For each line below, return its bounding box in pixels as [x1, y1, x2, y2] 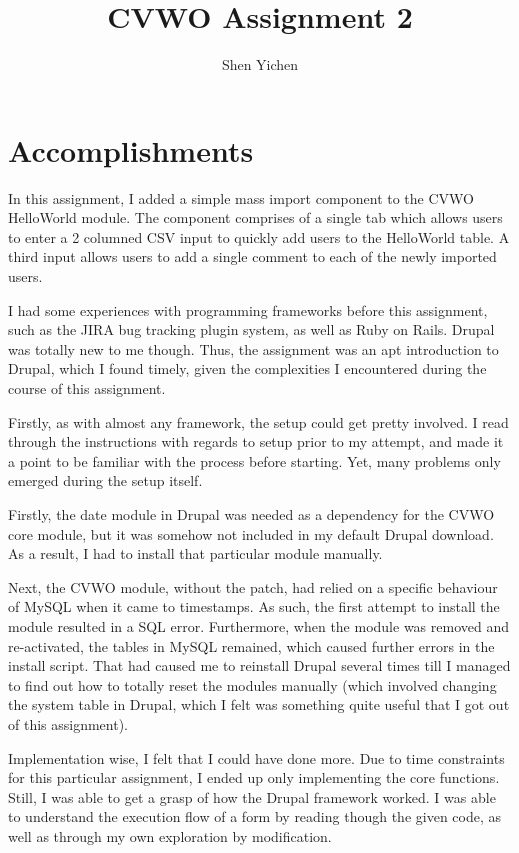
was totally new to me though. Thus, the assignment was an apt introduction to [8, 338, 499, 359]
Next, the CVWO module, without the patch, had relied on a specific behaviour [8, 576, 498, 597]
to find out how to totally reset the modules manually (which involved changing [8, 674, 497, 695]
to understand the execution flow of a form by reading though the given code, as [8, 806, 502, 827]
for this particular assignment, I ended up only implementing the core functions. [8, 767, 500, 788]
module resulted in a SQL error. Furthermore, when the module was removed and [8, 615, 509, 636]
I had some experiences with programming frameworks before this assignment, [8, 299, 488, 320]
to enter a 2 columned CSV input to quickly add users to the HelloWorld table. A [8, 226, 510, 247]
